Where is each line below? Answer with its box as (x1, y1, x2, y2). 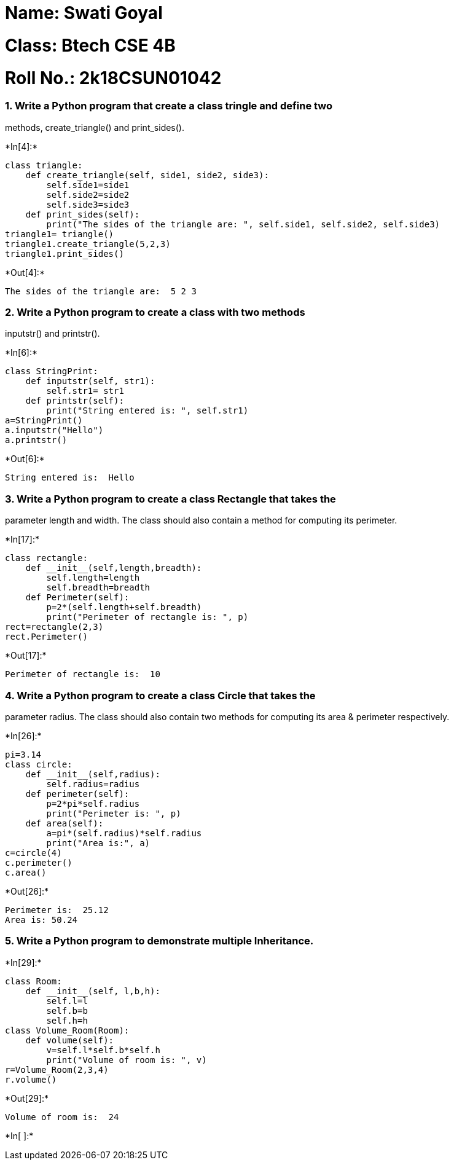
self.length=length (46, 573, 140, 583)
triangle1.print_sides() (5, 248, 124, 259)
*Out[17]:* (5, 650, 47, 661)
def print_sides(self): (25, 209, 140, 219)
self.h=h (46, 1015, 88, 1026)
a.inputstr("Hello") (5, 425, 104, 436)
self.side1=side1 (46, 179, 130, 190)
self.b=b (46, 1005, 88, 1016)
